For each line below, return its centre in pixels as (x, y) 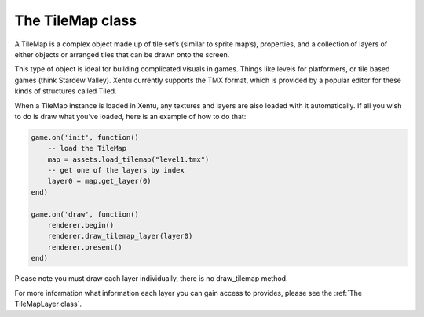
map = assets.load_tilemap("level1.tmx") (128, 159)
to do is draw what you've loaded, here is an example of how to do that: (130, 116)
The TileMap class (76, 20)
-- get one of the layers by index (116, 170)
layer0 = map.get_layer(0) (100, 181)
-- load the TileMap (87, 148)
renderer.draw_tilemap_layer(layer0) (120, 236)
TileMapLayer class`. (48, 304)
